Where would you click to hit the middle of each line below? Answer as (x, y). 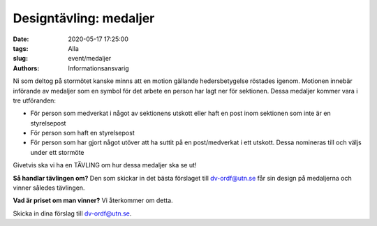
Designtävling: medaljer (84, 18)
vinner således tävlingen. (49, 188)
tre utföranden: (34, 100)
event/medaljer (90, 59)
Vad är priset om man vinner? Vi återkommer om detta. (93, 201)
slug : (20, 59)
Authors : (26, 68)
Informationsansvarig (98, 68)
